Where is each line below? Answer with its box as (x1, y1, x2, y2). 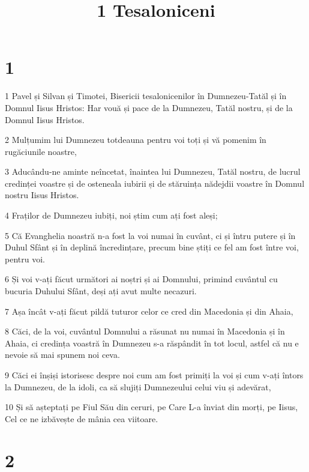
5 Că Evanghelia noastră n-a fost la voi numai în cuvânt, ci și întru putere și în (5, 229, 296, 241)
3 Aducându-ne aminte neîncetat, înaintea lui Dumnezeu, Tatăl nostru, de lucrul (5, 165, 301, 178)
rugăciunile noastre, (5, 145, 77, 157)
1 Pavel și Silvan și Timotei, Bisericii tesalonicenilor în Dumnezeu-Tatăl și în (5, 89, 287, 102)
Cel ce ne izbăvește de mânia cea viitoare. (5, 412, 158, 425)
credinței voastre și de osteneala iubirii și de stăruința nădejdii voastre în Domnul (5, 177, 305, 189)
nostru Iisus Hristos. (5, 189, 79, 201)
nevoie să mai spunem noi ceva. (5, 348, 120, 361)
